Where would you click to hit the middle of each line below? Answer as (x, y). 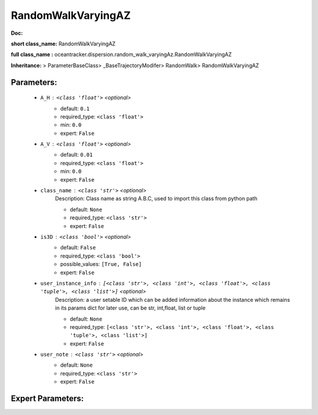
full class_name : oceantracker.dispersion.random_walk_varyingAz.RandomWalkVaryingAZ (121, 55)
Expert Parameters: (47, 399)
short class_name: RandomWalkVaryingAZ (63, 44)
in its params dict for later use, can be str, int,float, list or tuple (130, 308)
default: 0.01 (77, 155)
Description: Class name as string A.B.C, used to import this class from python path (156, 199)
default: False (78, 248)
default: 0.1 (75, 108)
